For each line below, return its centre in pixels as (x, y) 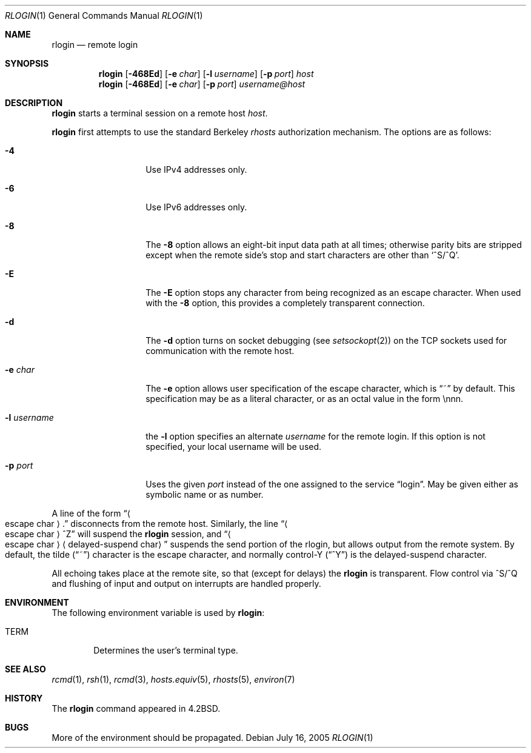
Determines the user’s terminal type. (166, 650)
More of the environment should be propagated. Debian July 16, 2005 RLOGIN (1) (212, 738)
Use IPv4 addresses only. (196, 169)
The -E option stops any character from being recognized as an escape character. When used (333, 293)
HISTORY (24, 698)
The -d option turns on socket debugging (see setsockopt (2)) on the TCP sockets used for (326, 340)
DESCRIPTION (34, 103)
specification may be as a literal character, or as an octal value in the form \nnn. (305, 399)
